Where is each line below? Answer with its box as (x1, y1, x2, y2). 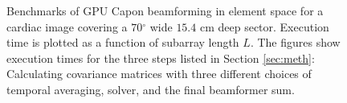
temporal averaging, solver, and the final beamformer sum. (6, 80, 295, 97)
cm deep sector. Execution (199, 18, 329, 35)
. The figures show (250, 34, 341, 51)
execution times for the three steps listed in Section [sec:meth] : (6, 49, 315, 66)
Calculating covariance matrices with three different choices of (6, 65, 312, 82)
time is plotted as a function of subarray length (6, 34, 239, 51)
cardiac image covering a (6, 18, 128, 35)
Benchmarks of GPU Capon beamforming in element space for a (6, 2, 324, 19)
